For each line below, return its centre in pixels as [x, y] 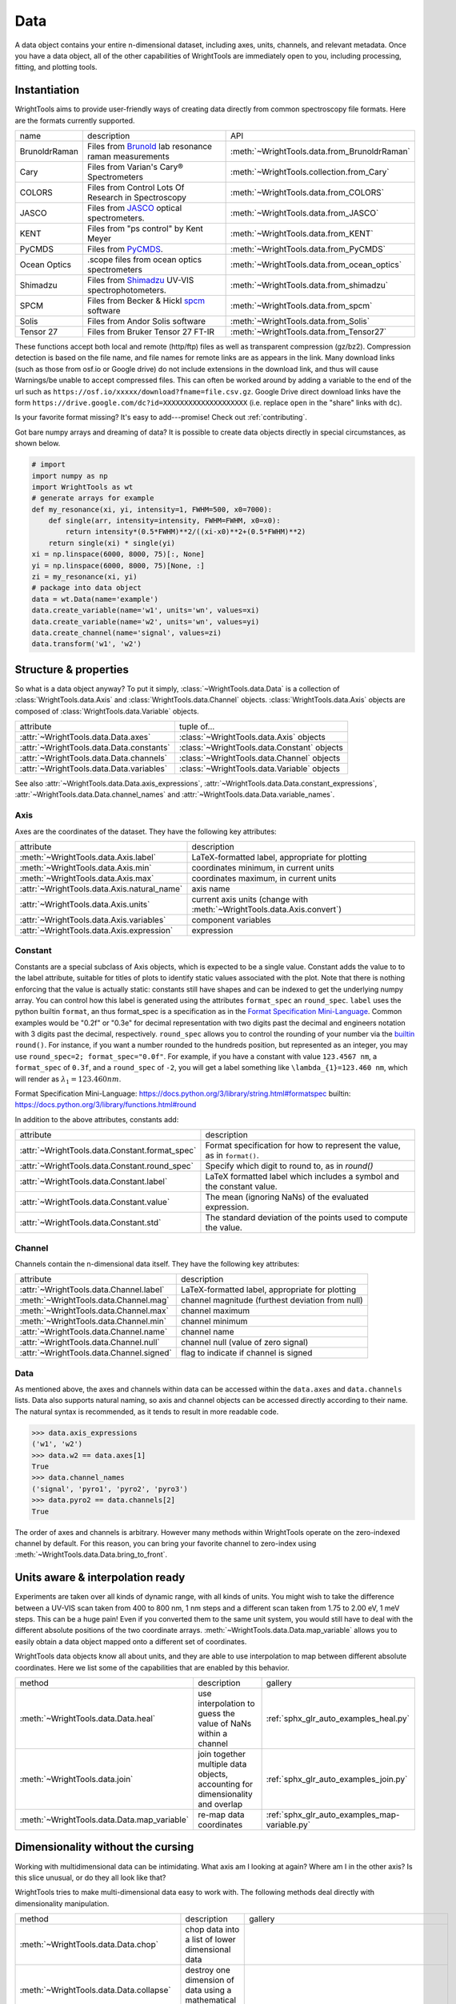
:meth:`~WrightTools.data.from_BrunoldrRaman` [321, 152]
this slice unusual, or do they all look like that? [90, 1877]
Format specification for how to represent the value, [303, 1145]
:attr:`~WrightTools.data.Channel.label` [92, 1290]
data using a [208, 1990]
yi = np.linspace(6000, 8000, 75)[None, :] [118, 566]
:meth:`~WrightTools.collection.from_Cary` [310, 172]
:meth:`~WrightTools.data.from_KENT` [302, 234]
